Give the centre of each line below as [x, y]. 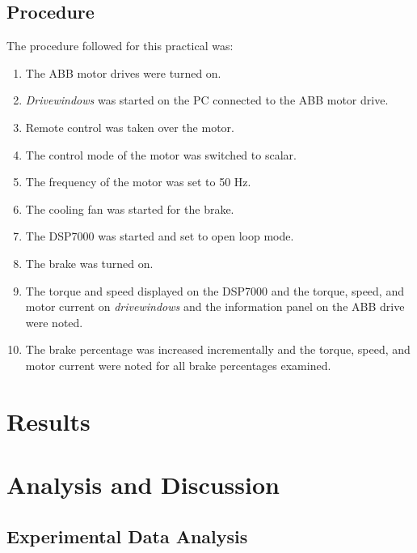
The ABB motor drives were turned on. [123, 72]
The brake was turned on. [89, 263]
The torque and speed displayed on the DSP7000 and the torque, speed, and [215, 290]
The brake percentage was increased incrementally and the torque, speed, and [218, 349]
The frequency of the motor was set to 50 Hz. [138, 182]
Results [48, 421]
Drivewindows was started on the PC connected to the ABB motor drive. [207, 100]
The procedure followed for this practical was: [120, 46]
